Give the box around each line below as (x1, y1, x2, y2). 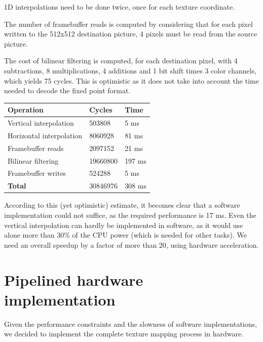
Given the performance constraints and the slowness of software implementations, (4, 318, 257, 329)
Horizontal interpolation (8, 130, 83, 140)
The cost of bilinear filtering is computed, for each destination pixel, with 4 (4, 55, 238, 66)
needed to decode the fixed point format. (4, 85, 131, 96)
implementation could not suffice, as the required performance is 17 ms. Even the (4, 210, 256, 220)
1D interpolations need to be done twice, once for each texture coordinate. (4, 2, 235, 12)
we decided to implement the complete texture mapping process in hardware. (4, 328, 243, 339)
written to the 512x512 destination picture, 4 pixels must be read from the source (4, 28, 257, 39)
